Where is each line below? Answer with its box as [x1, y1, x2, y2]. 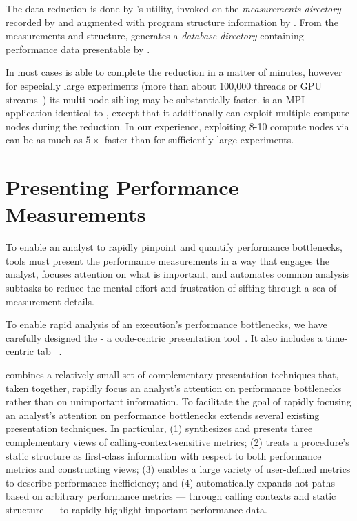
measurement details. [6, 294, 94, 308]
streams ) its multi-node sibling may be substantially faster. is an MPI [6, 92, 305, 106]
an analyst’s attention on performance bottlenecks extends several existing [6, 407, 320, 422]
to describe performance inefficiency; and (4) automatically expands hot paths [6, 475, 335, 489]
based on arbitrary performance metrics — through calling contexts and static [6, 489, 336, 503]
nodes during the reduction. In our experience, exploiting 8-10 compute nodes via [6, 119, 349, 133]
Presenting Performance [6, 173, 239, 201]
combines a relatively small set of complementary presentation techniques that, [6, 367, 339, 381]
